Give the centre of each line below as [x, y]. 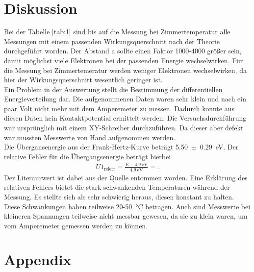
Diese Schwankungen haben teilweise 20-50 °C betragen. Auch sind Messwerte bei [127, 206]
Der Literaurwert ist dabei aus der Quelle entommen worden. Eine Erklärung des [126, 177]
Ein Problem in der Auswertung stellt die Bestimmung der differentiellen [113, 89]
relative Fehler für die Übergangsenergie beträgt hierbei [88, 156]
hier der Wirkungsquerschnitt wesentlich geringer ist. [83, 80]
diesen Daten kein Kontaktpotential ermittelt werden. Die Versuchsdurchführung [125, 118]
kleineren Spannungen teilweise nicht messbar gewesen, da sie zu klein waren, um [126, 216]
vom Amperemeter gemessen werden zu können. [76, 225]
